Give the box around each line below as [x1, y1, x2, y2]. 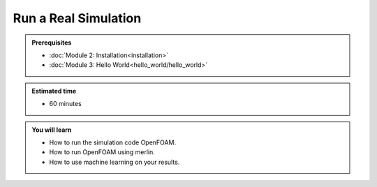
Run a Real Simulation [13, 10, 142, 26]
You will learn [31, 126, 72, 134]
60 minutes [49, 100, 82, 108]
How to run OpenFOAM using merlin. [49, 148, 155, 156]
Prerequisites [31, 38, 72, 47]
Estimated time [31, 87, 77, 95]
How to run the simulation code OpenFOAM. [49, 138, 177, 147]
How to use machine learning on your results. [49, 158, 180, 166]
